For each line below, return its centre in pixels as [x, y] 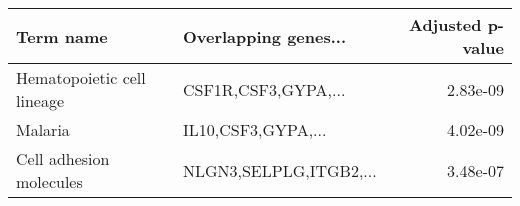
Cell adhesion [63, 158]
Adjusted [445, 24]
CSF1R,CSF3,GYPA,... [264, 89]
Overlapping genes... [264, 36]
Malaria [43, 129]
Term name [62, 36]
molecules [49, 181]
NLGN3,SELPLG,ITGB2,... [279, 170]
